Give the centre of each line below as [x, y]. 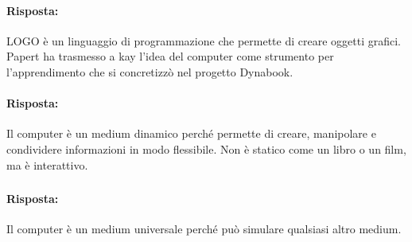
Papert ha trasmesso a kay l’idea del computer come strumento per [170, 56]
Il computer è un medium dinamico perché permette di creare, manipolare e [191, 133]
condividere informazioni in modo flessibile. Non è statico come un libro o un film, [206, 148]
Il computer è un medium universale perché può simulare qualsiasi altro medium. [204, 229]
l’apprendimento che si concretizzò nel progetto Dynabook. [150, 71]
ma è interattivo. [47, 164]
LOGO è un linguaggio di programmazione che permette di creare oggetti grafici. [204, 40]
